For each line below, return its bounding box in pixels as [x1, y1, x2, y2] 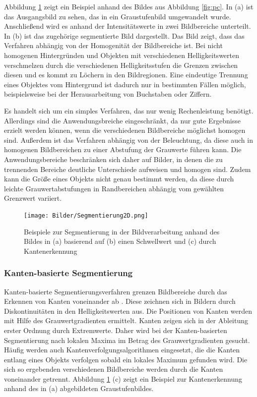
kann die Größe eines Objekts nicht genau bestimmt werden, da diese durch [4, 173, 234, 184]
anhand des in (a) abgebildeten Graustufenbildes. [4, 383, 154, 394]
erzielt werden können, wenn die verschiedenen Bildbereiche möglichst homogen [4, 125, 246, 135]
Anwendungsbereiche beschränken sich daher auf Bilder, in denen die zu [4, 154, 223, 164]
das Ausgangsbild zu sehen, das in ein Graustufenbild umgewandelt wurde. [4, 11, 231, 21]
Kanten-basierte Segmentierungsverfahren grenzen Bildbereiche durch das [4, 286, 227, 296]
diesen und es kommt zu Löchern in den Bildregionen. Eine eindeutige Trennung [4, 69, 248, 80]
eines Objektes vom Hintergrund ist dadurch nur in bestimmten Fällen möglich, [4, 79, 246, 89]
